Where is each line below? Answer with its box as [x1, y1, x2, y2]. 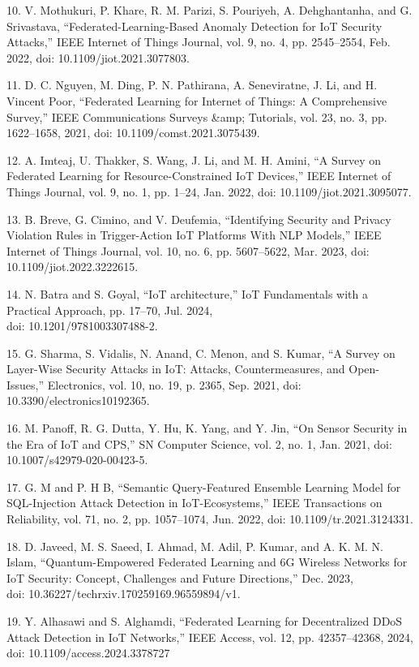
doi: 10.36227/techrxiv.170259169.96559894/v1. [6, 585, 241, 602]
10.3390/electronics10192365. [6, 392, 150, 409]
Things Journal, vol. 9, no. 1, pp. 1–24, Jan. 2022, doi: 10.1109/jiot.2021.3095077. [6, 183, 412, 200]
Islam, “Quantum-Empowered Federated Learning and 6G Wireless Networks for [6, 553, 408, 570]
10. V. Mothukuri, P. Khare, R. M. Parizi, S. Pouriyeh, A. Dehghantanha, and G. [6, 2, 413, 18]
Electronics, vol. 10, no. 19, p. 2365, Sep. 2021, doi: [47, 376, 301, 393]
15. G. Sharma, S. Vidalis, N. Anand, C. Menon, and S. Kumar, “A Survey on [6, 344, 395, 361]
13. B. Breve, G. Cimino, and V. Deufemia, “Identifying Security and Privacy [6, 210, 391, 227]
